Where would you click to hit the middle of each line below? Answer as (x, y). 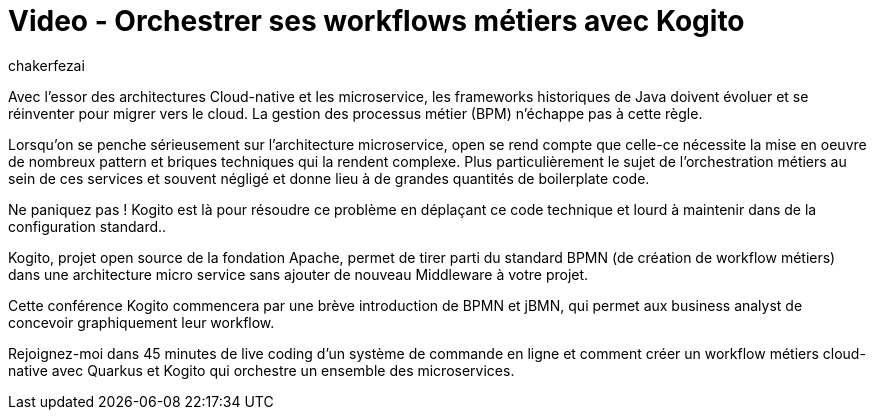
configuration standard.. (87, 226)
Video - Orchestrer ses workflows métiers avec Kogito (376, 21)
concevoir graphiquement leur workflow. (141, 322)
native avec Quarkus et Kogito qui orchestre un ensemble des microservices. (261, 370)
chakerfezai (46, 65)
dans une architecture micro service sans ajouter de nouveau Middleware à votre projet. (298, 274)
